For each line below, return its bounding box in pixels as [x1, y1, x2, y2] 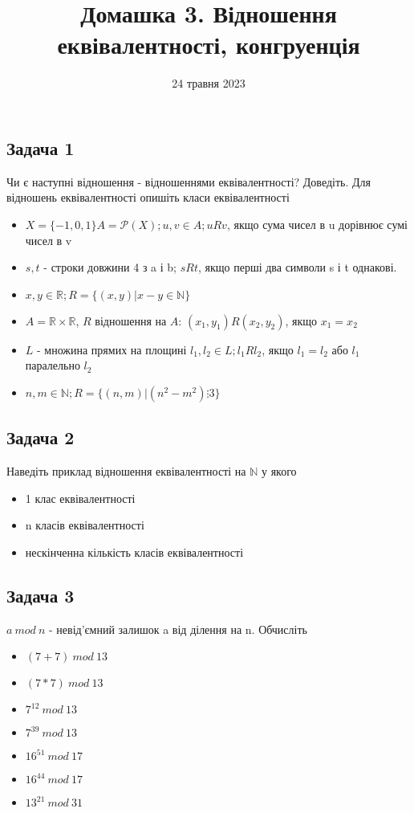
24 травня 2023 [172, 75, 246, 92]
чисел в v [25, 231, 72, 248]
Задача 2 [6, 425, 75, 450]
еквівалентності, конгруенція [57, 28, 360, 61]
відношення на [95, 312, 167, 329]
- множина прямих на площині [37, 341, 187, 357]
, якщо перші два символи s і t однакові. [197, 259, 397, 276]
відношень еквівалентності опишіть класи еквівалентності [6, 189, 290, 206]
